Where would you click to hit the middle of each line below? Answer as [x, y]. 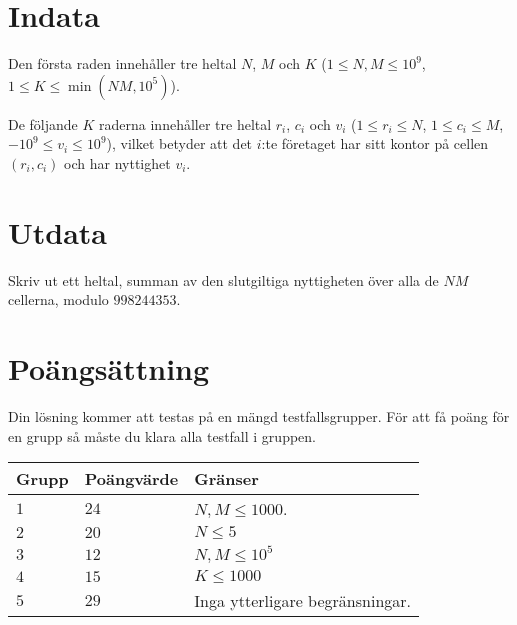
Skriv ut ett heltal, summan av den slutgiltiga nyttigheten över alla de [223, 279]
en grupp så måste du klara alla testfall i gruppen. [162, 435]
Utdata [58, 231]
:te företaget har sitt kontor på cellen [375, 143]
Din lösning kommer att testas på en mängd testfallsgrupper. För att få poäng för [259, 415]
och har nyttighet [117, 162]
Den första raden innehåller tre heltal [122, 63]
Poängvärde [131, 479]
